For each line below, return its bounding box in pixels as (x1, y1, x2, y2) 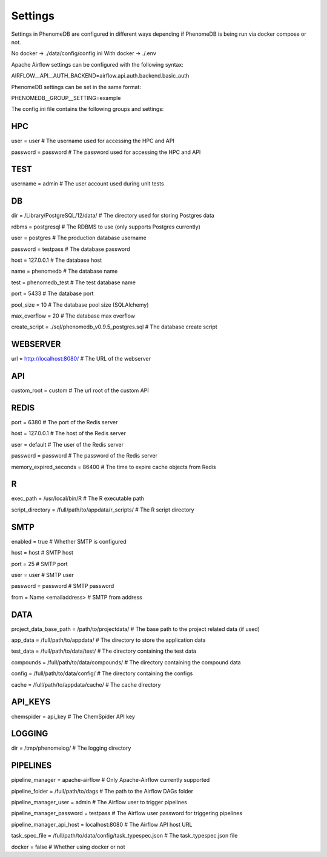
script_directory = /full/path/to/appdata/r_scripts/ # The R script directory (11, 506, 194, 513)
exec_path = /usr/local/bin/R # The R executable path (11, 495, 145, 502)
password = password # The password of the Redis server (11, 452, 157, 459)
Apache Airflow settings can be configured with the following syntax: (11, 61, 184, 68)
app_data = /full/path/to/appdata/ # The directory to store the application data (11, 636, 206, 644)
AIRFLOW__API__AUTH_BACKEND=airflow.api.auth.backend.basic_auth (11, 72, 190, 79)
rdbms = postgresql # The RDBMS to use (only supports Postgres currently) (11, 223, 201, 230)
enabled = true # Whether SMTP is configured (11, 538, 127, 545)
